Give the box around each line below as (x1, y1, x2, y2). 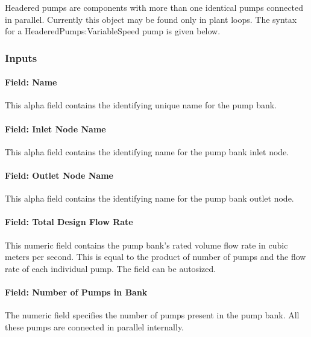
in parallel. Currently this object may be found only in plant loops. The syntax (5, 13, 297, 25)
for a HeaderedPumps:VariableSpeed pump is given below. (5, 25, 221, 37)
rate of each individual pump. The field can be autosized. (5, 262, 216, 274)
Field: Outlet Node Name (5, 169, 113, 181)
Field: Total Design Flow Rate (5, 215, 133, 228)
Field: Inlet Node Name (5, 122, 106, 135)
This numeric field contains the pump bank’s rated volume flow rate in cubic (5, 238, 288, 251)
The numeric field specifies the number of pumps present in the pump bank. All (5, 309, 300, 321)
